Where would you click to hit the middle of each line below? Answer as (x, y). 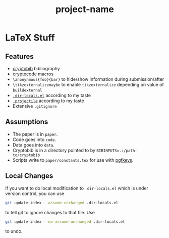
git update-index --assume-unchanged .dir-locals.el (62, 203)
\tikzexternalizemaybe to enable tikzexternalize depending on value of (88, 85)
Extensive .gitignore (35, 106)
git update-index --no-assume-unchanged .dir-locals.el (65, 222)
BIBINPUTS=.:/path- (117, 151)
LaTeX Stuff (30, 38)
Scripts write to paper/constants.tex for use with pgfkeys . (73, 160)
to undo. (14, 231)
